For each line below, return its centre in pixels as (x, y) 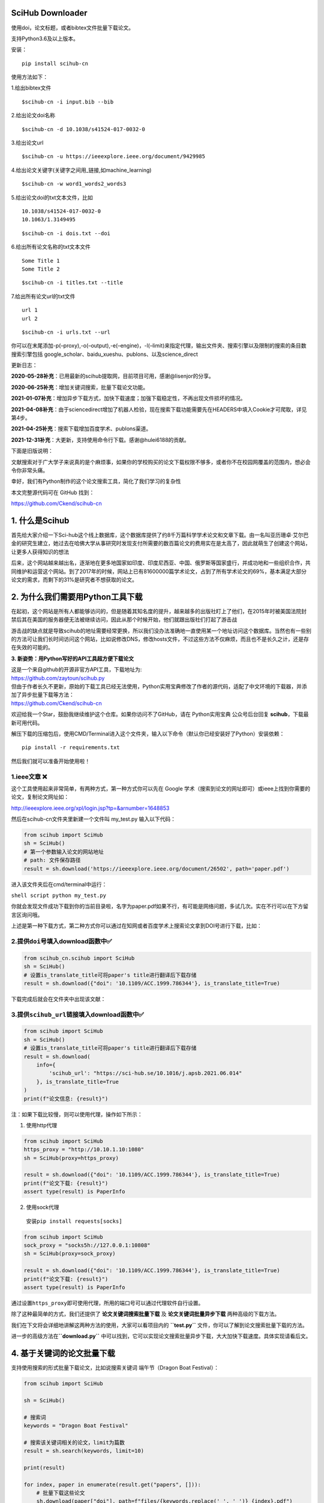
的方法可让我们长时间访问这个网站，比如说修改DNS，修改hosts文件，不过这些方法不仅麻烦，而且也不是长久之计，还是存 (160, 639)
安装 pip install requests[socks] (74, 1221)
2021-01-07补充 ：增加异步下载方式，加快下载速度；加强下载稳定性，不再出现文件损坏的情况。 (128, 398)
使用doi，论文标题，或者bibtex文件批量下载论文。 (73, 28)
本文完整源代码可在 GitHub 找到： (53, 492)
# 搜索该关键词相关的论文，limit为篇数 (74, 1442)
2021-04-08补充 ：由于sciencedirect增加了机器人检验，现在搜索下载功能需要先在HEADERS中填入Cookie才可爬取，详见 (159, 409)
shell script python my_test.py (58, 895)
